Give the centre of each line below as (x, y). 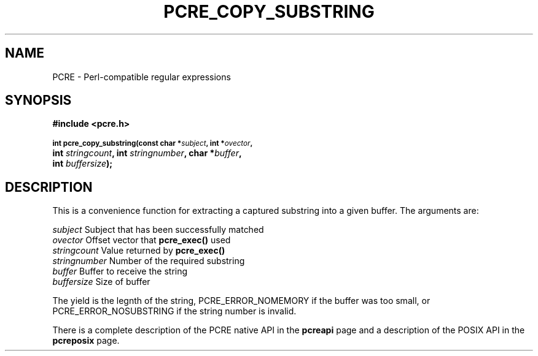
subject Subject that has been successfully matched (158, 230)
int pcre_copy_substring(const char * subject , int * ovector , (153, 144)
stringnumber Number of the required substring (149, 261)
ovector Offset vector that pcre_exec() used (142, 240)
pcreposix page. (86, 341)
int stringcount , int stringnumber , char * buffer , (147, 153)
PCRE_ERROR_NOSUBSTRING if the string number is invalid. (174, 311)
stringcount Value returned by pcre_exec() (139, 251)
